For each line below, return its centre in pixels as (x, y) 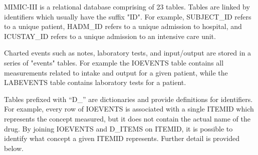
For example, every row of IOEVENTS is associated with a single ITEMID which (129, 109)
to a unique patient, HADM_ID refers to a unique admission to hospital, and (123, 26)
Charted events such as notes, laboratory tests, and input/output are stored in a (128, 53)
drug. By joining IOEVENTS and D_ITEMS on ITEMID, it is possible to (118, 128)
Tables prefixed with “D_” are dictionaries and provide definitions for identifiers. (128, 99)
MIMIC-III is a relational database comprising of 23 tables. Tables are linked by (127, 6)
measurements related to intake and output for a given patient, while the (116, 72)
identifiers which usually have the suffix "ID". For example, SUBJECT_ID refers (128, 16)
